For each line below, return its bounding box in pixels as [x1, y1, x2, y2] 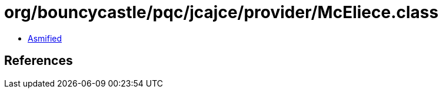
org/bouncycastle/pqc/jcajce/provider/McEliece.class [4, 2, 439, 22]
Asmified [28, 33, 62, 43]
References [4, 53, 73, 68]
